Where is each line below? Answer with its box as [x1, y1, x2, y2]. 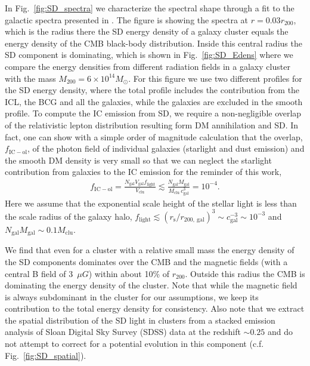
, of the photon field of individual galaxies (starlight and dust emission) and [27, 142, 305, 155]
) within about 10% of [88, 267, 169, 279]
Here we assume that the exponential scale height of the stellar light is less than [5, 196, 297, 209]
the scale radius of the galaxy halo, [5, 210, 132, 222]
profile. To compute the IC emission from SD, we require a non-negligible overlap [5, 107, 302, 119]
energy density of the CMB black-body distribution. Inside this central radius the [5, 36, 302, 49]
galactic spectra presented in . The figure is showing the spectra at [5, 13, 249, 26]
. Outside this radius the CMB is [185, 267, 305, 279]
